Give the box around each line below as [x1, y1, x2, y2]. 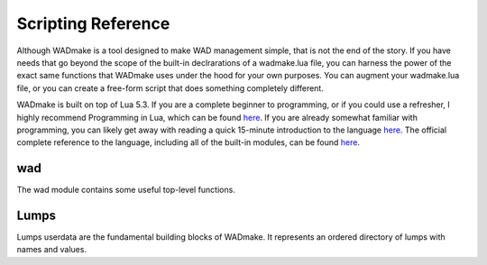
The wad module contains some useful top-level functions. [16, 185, 236, 196]
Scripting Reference [16, 14, 170, 33]
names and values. [16, 244, 87, 255]
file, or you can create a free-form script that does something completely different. [16, 82, 324, 94]
